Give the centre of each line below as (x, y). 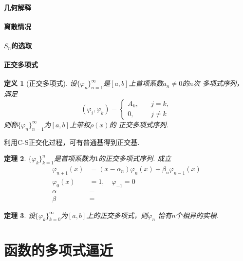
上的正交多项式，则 (117, 215)
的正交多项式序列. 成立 (135, 158)
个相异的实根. (197, 215)
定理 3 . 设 (19, 215)
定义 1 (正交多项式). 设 (40, 83)
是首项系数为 (74, 158)
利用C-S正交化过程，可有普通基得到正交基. (72, 142)
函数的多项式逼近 (59, 250)
